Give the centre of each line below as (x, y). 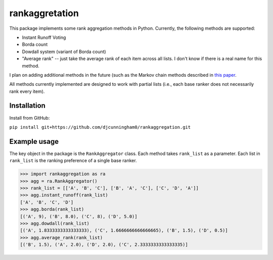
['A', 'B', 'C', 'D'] (47, 202)
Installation (27, 106)
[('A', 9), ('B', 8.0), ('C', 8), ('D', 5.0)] (79, 216)
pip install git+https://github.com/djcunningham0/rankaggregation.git (100, 127)
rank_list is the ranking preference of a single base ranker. (73, 161)
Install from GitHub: (30, 118)
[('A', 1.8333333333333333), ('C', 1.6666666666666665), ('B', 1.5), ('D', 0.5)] (124, 230)
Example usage (34, 141)
